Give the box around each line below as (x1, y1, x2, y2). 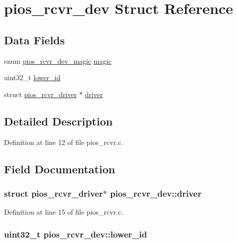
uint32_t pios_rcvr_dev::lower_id (4, 228, 147, 240)
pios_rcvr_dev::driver (110, 187, 202, 199)
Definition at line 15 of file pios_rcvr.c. (4, 207, 123, 217)
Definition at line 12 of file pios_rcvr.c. (4, 136, 123, 147)
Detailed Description (4, 113, 113, 128)
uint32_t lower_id (4, 72, 61, 83)
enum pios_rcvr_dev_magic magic (4, 55, 112, 66)
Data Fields (4, 32, 65, 47)
